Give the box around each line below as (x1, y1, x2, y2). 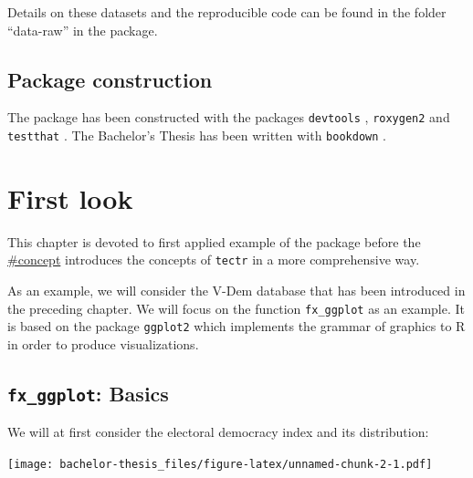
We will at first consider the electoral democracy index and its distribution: (7, 422, 429, 442)
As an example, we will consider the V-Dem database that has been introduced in (7, 281, 466, 300)
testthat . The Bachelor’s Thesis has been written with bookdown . (7, 126, 386, 145)
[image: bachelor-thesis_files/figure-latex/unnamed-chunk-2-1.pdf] (7, 457, 433, 471)
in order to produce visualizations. (7, 334, 199, 353)
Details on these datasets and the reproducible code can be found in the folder (7, 3, 447, 21)
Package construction (7, 65, 213, 93)
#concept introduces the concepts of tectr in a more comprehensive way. (7, 250, 420, 269)
